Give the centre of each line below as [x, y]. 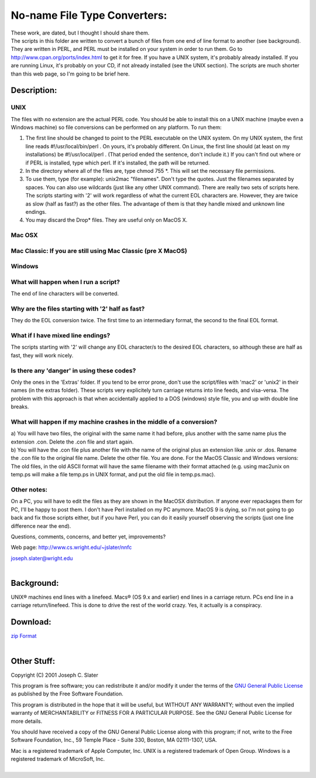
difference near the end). [41, 526]
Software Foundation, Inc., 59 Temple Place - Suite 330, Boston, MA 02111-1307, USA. [114, 740]
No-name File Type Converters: [89, 15]
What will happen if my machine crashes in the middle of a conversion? [114, 422]
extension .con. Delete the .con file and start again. [72, 442]
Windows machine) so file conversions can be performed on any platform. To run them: [116, 127]
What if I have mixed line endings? [61, 336]
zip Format [24, 636]
